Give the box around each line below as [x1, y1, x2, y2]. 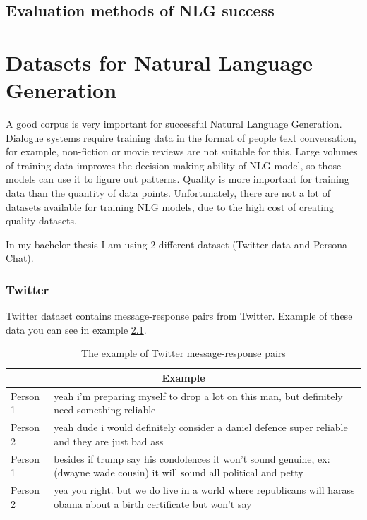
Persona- [313, 236, 351, 251]
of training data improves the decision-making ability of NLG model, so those [6, 157, 342, 172]
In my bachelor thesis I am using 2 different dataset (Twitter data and [6, 236, 311, 251]
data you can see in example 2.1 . [6, 322, 147, 337]
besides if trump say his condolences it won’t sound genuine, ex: [54, 451, 330, 466]
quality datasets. [6, 213, 77, 228]
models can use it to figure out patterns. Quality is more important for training [6, 171, 349, 186]
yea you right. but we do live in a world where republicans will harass [54, 483, 355, 497]
